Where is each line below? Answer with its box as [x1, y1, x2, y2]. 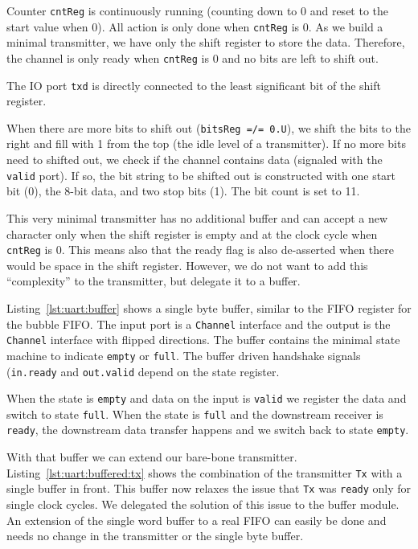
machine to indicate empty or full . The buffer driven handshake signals [6, 346, 361, 363]
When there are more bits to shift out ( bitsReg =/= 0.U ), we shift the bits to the [6, 119, 411, 136]
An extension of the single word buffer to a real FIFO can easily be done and [6, 511, 387, 528]
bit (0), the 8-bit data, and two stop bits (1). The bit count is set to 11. [6, 182, 360, 199]
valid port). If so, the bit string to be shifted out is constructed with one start [6, 166, 396, 183]
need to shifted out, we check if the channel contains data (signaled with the [6, 151, 383, 168]
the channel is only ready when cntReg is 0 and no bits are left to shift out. [6, 49, 379, 66]
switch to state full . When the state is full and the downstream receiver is [6, 405, 383, 422]
